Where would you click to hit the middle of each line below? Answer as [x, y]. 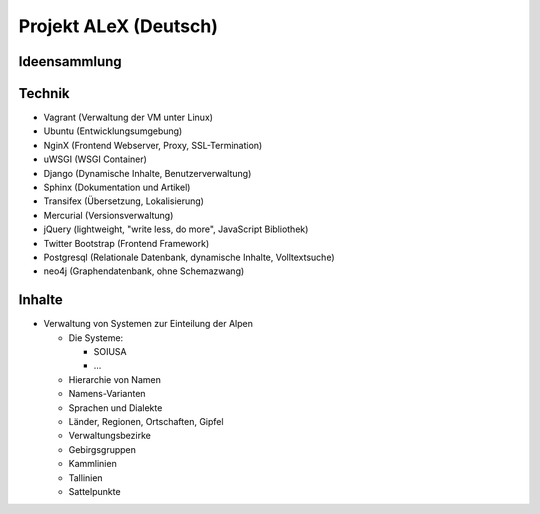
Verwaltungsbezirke [110, 436]
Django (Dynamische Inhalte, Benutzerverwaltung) [147, 173]
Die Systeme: [96, 337]
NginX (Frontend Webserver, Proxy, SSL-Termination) [153, 145]
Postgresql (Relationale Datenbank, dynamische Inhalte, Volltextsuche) [189, 257]
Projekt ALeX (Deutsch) [118, 26]
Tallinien [86, 477]
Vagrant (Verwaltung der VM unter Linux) [128, 117]
